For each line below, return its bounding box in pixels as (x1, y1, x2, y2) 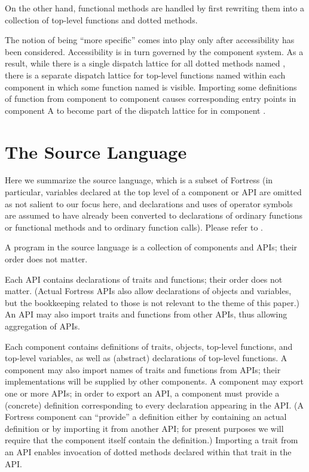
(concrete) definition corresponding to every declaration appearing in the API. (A (5, 398, 304, 411)
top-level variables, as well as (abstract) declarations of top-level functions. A (5, 352, 287, 364)
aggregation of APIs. (5, 320, 80, 332)
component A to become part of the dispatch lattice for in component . (5, 104, 266, 116)
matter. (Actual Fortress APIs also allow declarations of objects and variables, (5, 285, 292, 297)
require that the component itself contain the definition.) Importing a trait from (5, 434, 298, 446)
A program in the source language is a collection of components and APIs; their (5, 241, 298, 253)
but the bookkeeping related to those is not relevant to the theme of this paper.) (5, 296, 300, 308)
